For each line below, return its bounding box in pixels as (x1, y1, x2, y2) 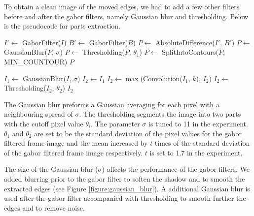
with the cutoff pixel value (4, 118, 83, 128)
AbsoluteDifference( (155, 37, 215, 47)
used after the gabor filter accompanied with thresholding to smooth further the (4, 193, 246, 203)
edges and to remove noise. (4, 202, 85, 213)
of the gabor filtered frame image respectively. (4, 147, 143, 157)
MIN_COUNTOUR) (4, 56, 68, 66)
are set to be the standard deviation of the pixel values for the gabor (34, 128, 242, 138)
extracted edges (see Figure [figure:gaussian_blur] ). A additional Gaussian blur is (4, 183, 250, 193)
